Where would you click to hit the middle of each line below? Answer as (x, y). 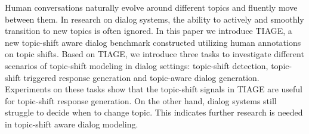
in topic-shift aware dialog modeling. (72, 124)
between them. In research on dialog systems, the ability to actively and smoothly (154, 19)
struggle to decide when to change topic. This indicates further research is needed (154, 112)
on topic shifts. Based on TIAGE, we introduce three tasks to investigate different (154, 54)
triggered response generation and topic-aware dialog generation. (141, 77)
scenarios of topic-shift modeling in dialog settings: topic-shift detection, (137, 65)
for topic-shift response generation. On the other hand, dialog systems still (141, 100)
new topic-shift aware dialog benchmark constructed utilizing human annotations (153, 42)
